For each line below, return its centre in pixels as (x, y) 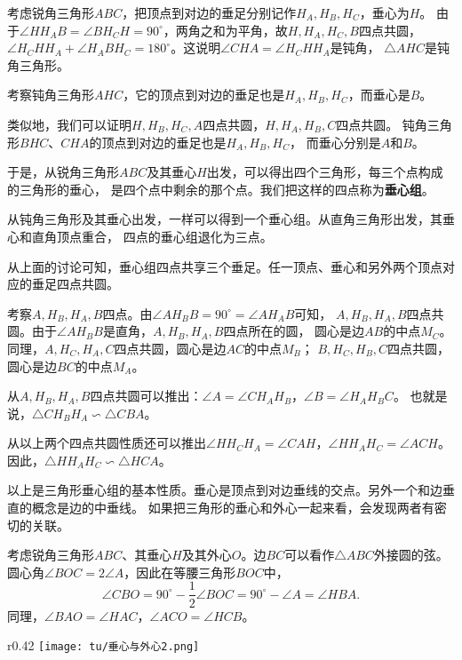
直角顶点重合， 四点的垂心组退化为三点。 (152, 236)
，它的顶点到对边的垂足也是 (204, 95)
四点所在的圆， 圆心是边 (294, 331)
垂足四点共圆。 (75, 284)
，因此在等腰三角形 (180, 572)
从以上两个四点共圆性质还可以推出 (107, 443)
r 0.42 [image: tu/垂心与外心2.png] (104, 645)
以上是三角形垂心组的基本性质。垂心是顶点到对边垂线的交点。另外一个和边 (225, 490)
